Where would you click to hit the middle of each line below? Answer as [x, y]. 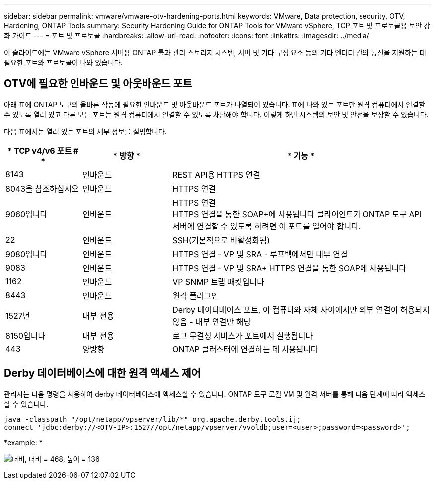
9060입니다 [27, 214]
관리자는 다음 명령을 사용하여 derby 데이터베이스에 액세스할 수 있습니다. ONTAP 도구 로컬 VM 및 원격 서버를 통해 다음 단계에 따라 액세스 [215, 394]
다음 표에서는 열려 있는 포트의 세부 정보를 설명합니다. [85, 131]
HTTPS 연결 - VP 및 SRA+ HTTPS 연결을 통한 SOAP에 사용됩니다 [289, 268]
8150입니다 [26, 335]
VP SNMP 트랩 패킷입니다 [218, 282]
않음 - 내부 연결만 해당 [212, 321]
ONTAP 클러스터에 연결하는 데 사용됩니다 [245, 349]
